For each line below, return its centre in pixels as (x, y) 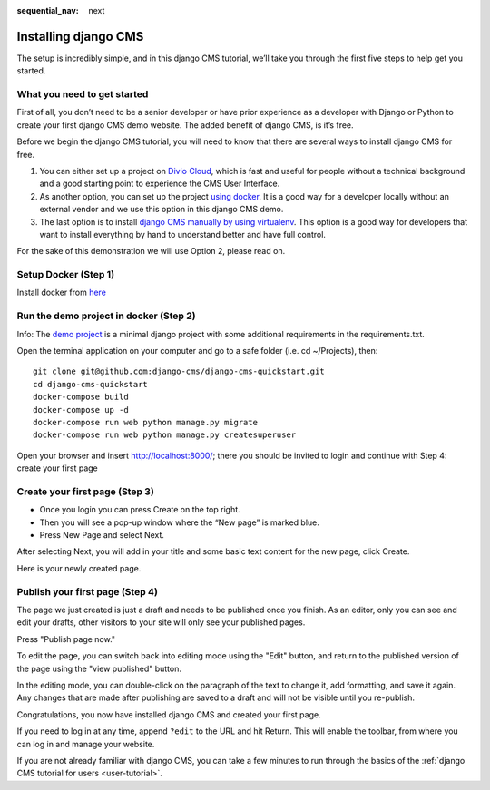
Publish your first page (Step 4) (88, 591)
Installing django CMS (80, 36)
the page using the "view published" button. (99, 668)
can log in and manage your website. (86, 744)
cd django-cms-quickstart (91, 384)
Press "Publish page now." (66, 639)
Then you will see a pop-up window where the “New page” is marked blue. (179, 522)
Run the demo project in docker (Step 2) (106, 316)
